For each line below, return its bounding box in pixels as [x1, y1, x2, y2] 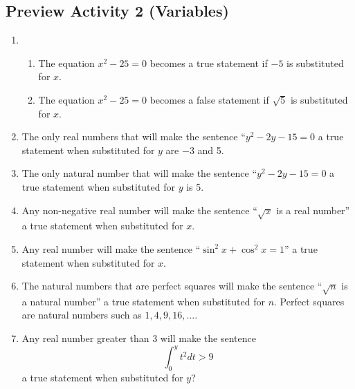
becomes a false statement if [149, 92, 269, 106]
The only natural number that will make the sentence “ [21, 166, 257, 180]
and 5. [197, 142, 224, 157]
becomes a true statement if [149, 55, 268, 70]
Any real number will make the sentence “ [21, 241, 201, 256]
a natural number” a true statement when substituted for [21, 294, 265, 308]
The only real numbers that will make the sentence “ [21, 129, 246, 144]
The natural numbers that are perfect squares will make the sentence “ [21, 278, 322, 293]
